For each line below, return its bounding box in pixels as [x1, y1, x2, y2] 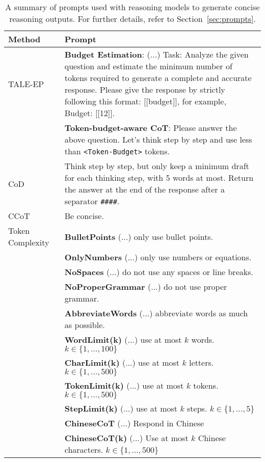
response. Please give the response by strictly [64, 84, 225, 95]
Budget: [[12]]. [64, 107, 115, 119]
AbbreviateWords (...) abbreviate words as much [64, 307, 248, 319]
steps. [187, 402, 207, 414]
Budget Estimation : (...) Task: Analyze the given [64, 48, 249, 60]
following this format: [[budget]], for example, [64, 95, 226, 107]
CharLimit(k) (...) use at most [64, 357, 180, 368]
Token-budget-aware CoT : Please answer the [64, 122, 237, 133]
